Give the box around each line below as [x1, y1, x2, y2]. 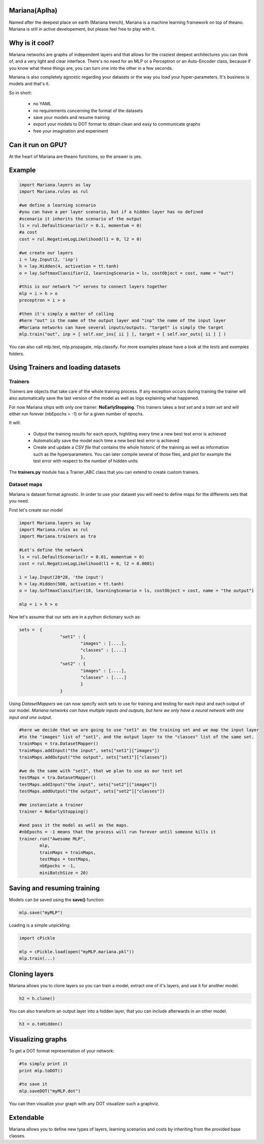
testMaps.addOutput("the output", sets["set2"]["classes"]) [19, 789, 165, 794]
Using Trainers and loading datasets [9, 363, 121, 371]
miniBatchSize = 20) [39, 870, 89, 875]
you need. [9, 498, 29, 504]
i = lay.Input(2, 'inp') [19, 256, 78, 262]
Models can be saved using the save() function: [9, 897, 105, 903]
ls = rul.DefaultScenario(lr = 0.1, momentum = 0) [19, 222, 142, 228]
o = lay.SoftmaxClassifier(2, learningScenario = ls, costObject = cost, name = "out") [19, 270, 234, 276]
